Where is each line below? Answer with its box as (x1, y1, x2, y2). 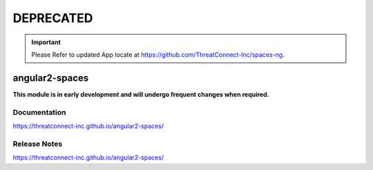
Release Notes (12, 139, 63, 149)
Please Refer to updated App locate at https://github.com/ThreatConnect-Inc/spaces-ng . (31, 50, 285, 59)
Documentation (12, 107, 66, 117)
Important (31, 38, 61, 46)
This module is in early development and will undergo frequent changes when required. (12, 90, 269, 98)
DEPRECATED (12, 10, 93, 26)
